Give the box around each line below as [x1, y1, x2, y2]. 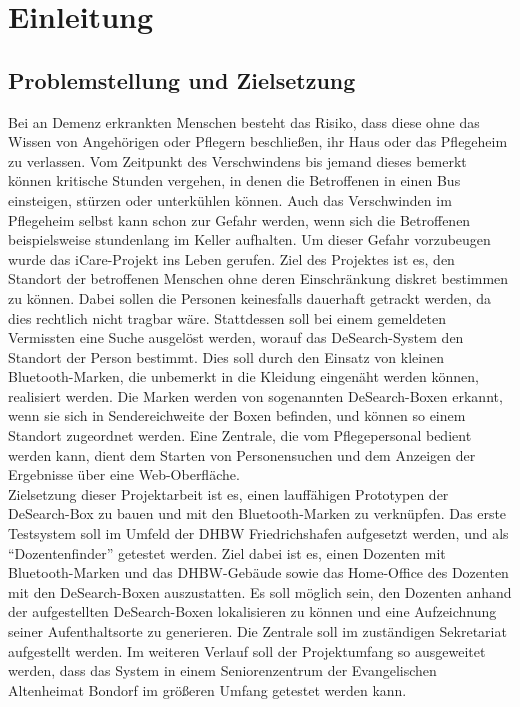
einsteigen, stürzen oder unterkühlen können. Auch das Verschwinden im [8, 189, 452, 210]
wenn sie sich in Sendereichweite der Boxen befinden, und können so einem [8, 405, 466, 426]
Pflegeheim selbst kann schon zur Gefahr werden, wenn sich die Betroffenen [8, 209, 471, 230]
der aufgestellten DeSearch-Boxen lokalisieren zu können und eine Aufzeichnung [8, 601, 497, 622]
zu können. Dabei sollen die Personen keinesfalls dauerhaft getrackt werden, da [8, 287, 492, 308]
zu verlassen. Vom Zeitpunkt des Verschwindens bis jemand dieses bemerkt [8, 150, 467, 171]
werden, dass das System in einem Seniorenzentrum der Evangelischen [8, 660, 437, 681]
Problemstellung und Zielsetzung [8, 64, 356, 95]
